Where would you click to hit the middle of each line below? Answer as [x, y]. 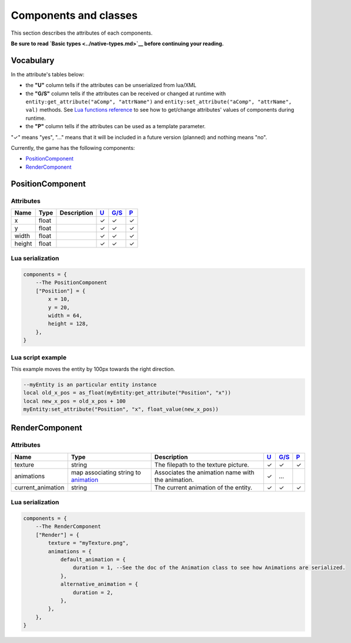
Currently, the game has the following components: [73, 148]
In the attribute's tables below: [48, 74]
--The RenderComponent [68, 527]
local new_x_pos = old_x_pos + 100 [74, 401]
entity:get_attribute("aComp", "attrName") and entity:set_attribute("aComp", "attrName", [159, 102]
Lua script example [39, 357]
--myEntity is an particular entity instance [90, 384]
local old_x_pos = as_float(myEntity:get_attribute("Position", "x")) [127, 393]
